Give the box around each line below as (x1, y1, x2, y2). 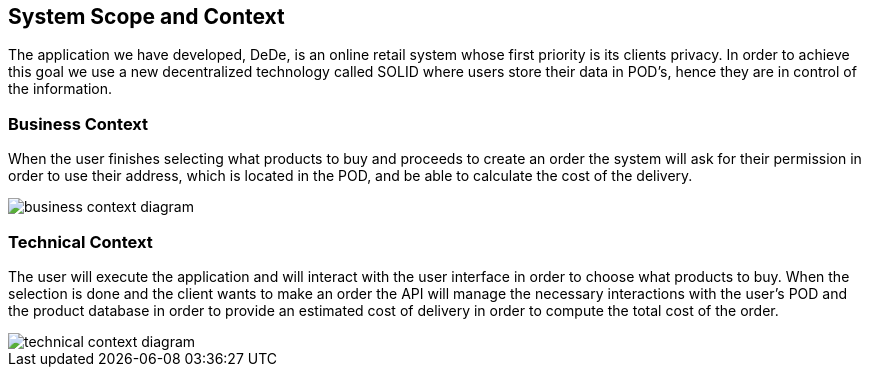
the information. (8, 80, 113, 98)
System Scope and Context (8, 4, 285, 29)
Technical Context (8, 231, 153, 252)
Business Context (8, 113, 149, 134)
